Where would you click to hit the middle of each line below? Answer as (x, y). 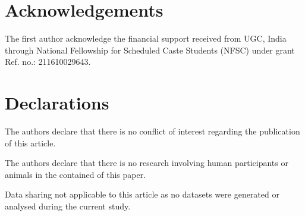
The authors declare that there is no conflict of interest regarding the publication (152, 131)
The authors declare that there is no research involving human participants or (147, 163)
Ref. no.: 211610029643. (48, 62)
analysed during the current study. (68, 206)
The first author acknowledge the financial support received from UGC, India (146, 38)
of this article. (30, 143)
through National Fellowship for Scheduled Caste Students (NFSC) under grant (150, 50)
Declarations (57, 103)
